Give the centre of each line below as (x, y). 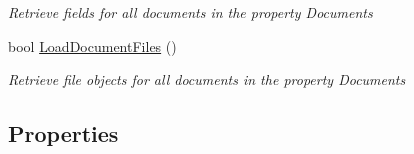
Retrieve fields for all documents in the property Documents (190, 12)
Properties (63, 133)
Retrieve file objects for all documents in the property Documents (207, 79)
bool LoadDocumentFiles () (92, 45)
